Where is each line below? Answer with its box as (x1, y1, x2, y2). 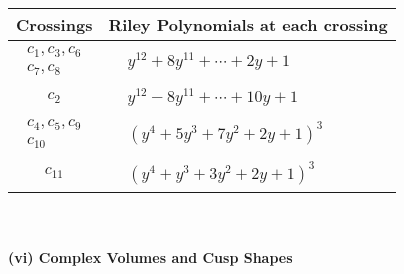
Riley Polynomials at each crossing (108, 13, 388, 36)
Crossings (16, 13, 93, 36)
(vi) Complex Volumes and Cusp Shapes (8, 247, 293, 268)
